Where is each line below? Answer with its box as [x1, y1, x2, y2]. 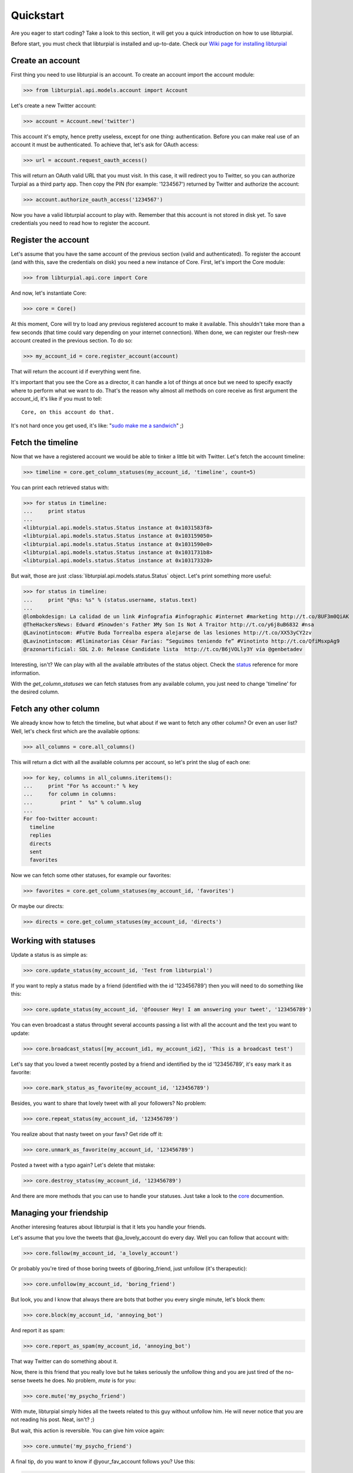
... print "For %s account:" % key [23, 782, 138, 789]
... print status [23, 508, 86, 515]
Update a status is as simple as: [11, 951, 88, 958]
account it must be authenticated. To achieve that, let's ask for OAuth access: [11, 141, 199, 148]
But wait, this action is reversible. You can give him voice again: [11, 1426, 165, 1434]
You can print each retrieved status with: [11, 484, 109, 491]
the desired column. [11, 688, 59, 695]
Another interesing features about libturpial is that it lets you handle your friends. [11, 1223, 207, 1230]
